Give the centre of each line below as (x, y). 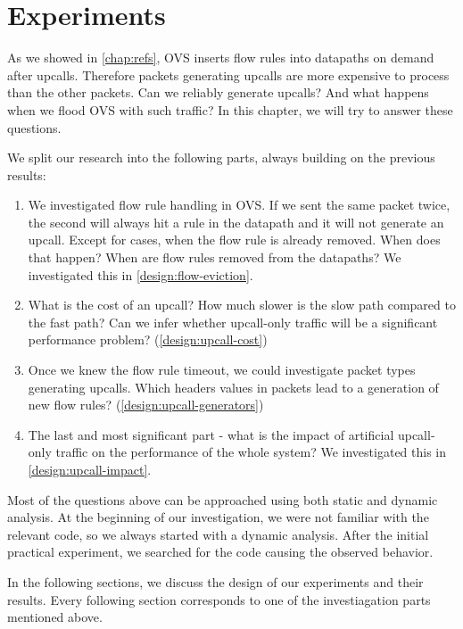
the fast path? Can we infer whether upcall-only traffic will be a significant (233, 322)
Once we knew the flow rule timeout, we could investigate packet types (222, 370)
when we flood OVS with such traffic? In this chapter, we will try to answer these (230, 109)
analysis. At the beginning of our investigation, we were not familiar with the (218, 517)
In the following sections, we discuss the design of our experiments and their (215, 581)
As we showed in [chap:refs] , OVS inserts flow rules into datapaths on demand (221, 58)
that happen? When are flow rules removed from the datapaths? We (215, 257)
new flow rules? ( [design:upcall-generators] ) (146, 405)
